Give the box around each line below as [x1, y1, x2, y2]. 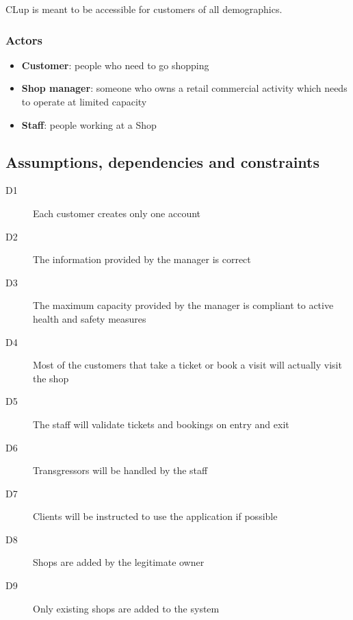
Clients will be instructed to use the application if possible [33, 509, 278, 523]
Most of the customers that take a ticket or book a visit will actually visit [33, 358, 342, 372]
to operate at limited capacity [21, 95, 147, 108]
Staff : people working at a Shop [21, 117, 157, 132]
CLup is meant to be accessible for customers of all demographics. [5, 2, 283, 16]
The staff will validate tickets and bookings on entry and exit [33, 417, 289, 431]
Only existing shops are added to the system [33, 601, 220, 615]
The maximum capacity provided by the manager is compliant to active [33, 298, 334, 312]
